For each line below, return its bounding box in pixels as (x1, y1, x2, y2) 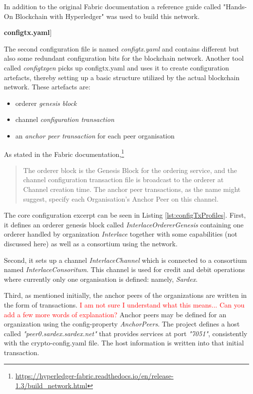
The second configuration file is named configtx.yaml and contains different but (4, 43, 239, 53)
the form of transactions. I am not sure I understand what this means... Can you (4, 299, 245, 309)
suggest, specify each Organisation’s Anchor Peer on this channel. (23, 193, 219, 204)
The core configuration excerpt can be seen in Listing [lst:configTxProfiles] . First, (4, 210, 246, 220)
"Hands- (223, 1, 247, 11)
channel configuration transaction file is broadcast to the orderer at (23, 174, 224, 185)
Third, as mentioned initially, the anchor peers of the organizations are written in (4, 290, 247, 300)
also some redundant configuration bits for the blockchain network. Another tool (4, 53, 244, 63)
